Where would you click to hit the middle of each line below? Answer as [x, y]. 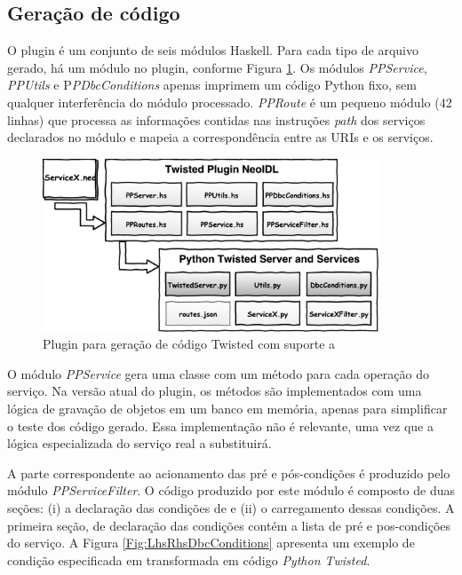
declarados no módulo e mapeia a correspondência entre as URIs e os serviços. [220, 137]
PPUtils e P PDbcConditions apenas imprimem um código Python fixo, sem [212, 85]
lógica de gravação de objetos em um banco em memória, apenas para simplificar [227, 408]
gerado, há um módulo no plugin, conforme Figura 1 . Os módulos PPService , [217, 67]
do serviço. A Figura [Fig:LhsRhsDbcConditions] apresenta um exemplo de [211, 543]
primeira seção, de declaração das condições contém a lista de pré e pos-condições [229, 525]
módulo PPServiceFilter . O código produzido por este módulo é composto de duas [231, 490]
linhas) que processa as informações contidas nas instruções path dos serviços [216, 119]
